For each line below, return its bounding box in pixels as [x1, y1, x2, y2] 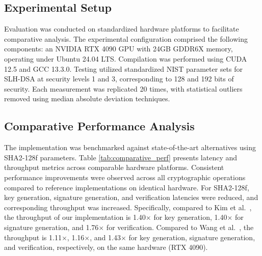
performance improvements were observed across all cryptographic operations [4, 172, 246, 182]
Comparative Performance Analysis [4, 118, 195, 134]
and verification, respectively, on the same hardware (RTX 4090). [4, 242, 208, 252]
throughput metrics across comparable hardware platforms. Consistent [4, 162, 224, 173]
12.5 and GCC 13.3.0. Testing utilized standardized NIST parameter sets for [4, 63, 243, 74]
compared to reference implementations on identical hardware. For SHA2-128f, [4, 182, 249, 192]
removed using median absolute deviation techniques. [4, 93, 170, 104]
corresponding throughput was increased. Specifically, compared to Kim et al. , [4, 202, 252, 212]
